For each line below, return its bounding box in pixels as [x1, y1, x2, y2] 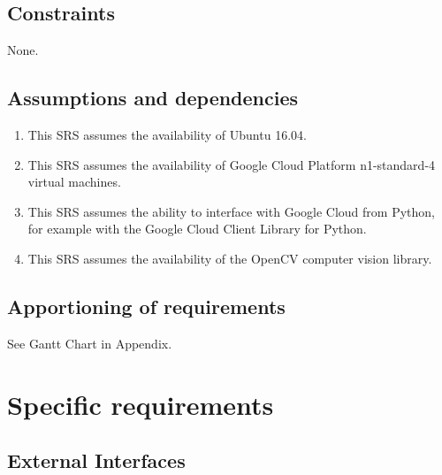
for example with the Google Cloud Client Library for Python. [27, 219, 367, 238]
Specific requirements [7, 386, 274, 422]
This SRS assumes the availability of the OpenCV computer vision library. [27, 249, 432, 267]
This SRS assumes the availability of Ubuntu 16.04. [27, 126, 307, 143]
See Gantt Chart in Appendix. [7, 333, 172, 352]
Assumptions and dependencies [7, 84, 299, 111]
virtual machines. [27, 172, 121, 191]
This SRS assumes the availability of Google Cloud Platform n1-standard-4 [27, 155, 436, 173]
